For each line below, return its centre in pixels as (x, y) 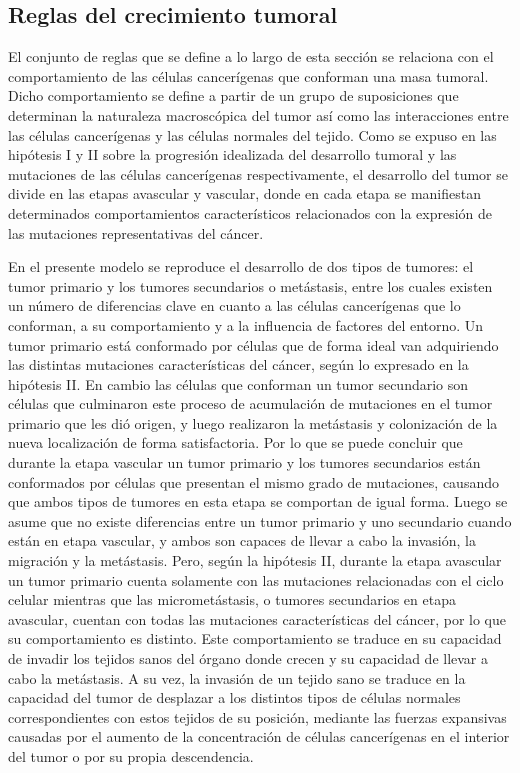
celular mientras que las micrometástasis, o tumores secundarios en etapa (232, 599)
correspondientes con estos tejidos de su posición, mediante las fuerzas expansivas (257, 716)
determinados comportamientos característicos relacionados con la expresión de (250, 212)
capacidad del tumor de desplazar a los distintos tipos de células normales (234, 697)
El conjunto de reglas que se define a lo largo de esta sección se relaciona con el (251, 56)
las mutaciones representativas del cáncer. (136, 232)
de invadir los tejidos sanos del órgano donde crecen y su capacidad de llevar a (248, 658)
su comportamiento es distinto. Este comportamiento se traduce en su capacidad (255, 638)
